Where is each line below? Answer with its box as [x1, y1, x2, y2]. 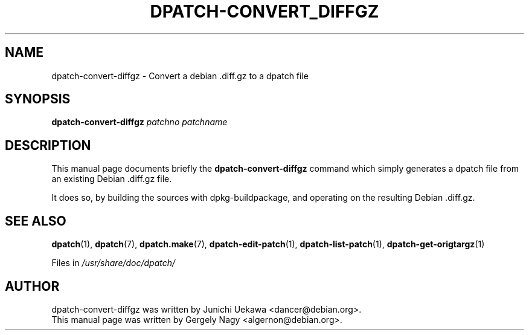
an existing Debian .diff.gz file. [51, 174, 172, 184]
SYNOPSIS [5, 91, 71, 107]
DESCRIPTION [5, 137, 91, 153]
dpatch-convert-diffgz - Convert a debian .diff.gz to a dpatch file [51, 70, 309, 81]
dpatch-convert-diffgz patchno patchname [51, 117, 228, 128]
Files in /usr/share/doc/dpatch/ [51, 258, 176, 268]
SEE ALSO [5, 213, 66, 229]
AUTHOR [5, 278, 60, 294]
